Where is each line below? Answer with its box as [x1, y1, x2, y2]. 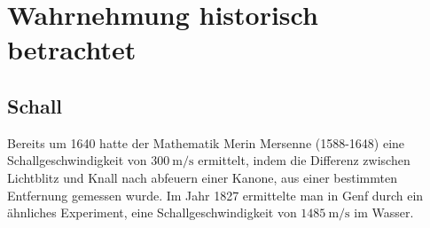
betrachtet [7, 31, 137, 67]
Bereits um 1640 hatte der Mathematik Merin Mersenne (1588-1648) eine [7, 133, 405, 152]
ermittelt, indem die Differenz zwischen [198, 151, 410, 169]
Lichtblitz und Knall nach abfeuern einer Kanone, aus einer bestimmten [7, 168, 397, 186]
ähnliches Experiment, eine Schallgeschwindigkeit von [7, 203, 297, 222]
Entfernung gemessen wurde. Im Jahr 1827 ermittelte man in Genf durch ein [7, 185, 424, 204]
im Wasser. [354, 203, 414, 222]
